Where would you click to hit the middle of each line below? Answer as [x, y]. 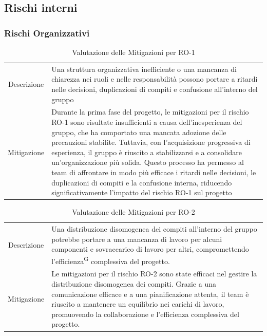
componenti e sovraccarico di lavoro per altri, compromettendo [150, 249]
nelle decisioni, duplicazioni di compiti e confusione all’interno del [155, 89]
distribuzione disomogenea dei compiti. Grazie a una [134, 284]
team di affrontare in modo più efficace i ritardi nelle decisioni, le [154, 172]
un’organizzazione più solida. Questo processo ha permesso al [148, 162]
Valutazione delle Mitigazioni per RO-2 [133, 212]
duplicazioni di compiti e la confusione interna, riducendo [142, 182]
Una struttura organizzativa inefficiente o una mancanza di [144, 69]
